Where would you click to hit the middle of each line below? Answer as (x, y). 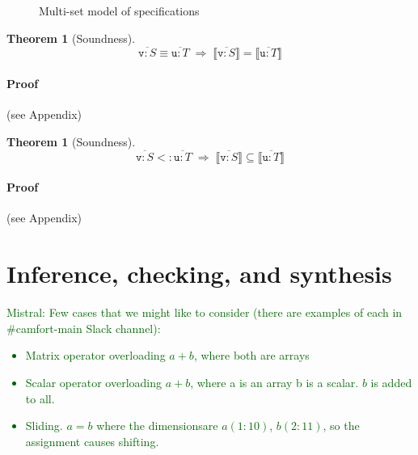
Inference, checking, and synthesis (199, 274)
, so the (341, 426)
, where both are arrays (251, 355)
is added (391, 382)
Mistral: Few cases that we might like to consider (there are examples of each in (205, 312)
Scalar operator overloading (93, 382)
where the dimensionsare (157, 426)
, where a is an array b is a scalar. (274, 382)
